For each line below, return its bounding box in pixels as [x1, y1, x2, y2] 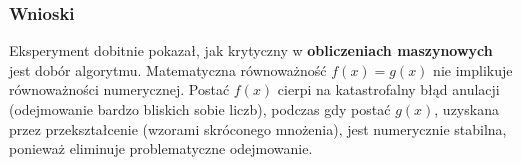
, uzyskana [434, 99, 499, 119]
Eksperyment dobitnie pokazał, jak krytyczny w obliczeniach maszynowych [9, 40, 493, 61]
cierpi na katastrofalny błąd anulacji [277, 79, 500, 100]
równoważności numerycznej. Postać [9, 79, 230, 100]
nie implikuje [433, 59, 513, 80]
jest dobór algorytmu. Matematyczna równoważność [9, 59, 327, 80]
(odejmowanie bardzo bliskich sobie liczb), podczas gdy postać [9, 99, 391, 119]
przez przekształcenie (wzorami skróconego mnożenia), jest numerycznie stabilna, [9, 118, 507, 139]
